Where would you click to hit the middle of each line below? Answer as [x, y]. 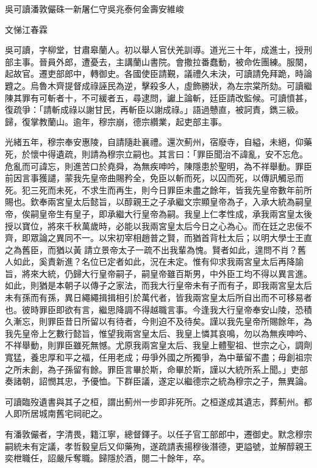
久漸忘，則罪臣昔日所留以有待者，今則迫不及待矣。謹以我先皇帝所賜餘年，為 [158, 321]
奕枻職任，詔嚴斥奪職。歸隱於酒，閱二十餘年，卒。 [107, 458]
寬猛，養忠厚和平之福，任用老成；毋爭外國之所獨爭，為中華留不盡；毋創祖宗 [158, 357]
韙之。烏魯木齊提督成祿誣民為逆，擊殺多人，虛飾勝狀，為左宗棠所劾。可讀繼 [158, 85]
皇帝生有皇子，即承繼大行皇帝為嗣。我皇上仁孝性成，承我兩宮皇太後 [175, 213]
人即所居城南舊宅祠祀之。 [56, 413]
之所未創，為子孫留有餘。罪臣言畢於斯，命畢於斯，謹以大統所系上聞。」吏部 [156, 369]
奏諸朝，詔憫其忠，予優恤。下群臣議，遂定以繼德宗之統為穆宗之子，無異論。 [158, 381]
